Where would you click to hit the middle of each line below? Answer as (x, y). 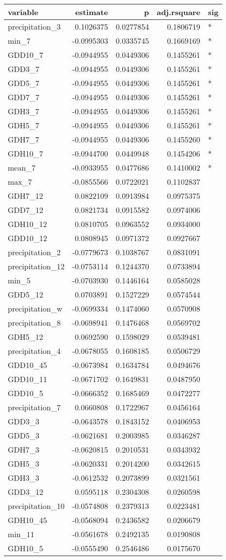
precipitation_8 (34, 323)
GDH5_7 (24, 125)
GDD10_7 (26, 55)
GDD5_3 (24, 435)
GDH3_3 (24, 478)
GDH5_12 (25, 337)
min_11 (21, 534)
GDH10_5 (25, 548)
